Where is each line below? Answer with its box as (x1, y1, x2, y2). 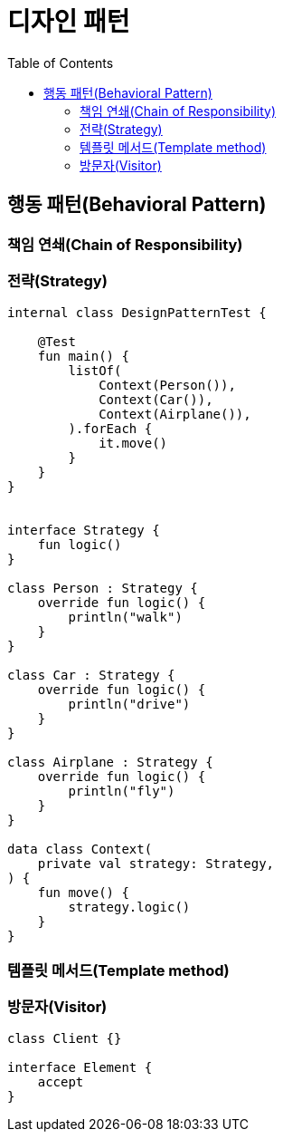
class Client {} (7, 1031, 122, 1047)
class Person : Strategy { (7, 581, 198, 596)
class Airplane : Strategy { (7, 755, 213, 770)
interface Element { (7, 1060, 153, 1076)
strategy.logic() (68, 900, 191, 915)
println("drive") (68, 697, 191, 712)
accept (37, 1075, 84, 1090)
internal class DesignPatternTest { (7, 305, 267, 321)
